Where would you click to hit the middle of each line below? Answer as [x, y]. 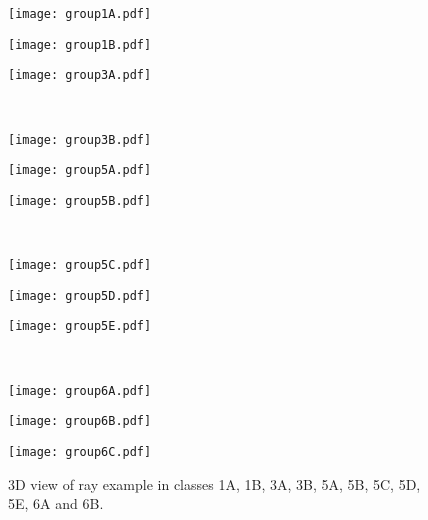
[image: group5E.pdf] [80, 326]
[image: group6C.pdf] [80, 452]
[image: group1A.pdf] [80, 14]
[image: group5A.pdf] [80, 170]
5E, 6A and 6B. [56, 503]
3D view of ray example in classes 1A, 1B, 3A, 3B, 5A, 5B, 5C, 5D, [214, 483]
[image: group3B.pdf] [80, 139]
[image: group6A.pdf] [80, 390]
